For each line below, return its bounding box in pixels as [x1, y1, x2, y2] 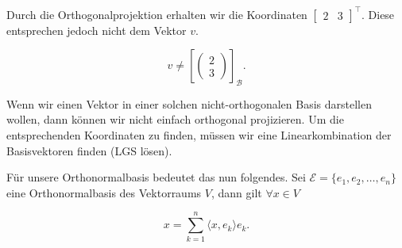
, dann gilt [211, 184, 262, 200]
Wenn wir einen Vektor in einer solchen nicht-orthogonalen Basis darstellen [6, 95, 372, 112]
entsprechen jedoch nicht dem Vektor [6, 21, 187, 38]
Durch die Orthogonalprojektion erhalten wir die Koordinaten [6, 6, 307, 22]
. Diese [361, 6, 395, 22]
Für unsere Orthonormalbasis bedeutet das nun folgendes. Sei [6, 169, 306, 185]
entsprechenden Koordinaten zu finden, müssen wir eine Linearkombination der [6, 127, 392, 143]
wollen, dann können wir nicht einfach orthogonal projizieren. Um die [6, 111, 344, 128]
